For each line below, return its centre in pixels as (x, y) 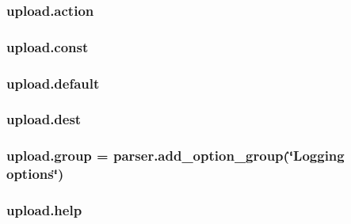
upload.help (44, 210)
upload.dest (44, 119)
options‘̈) (35, 174)
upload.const (48, 46)
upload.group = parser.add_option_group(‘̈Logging (175, 156)
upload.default (53, 83)
